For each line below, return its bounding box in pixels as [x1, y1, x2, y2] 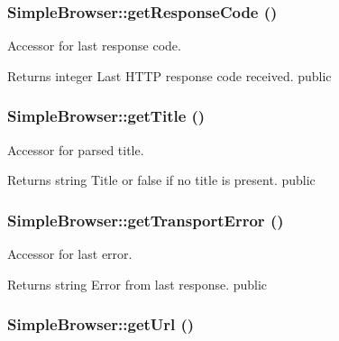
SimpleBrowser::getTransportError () [7, 208, 284, 231]
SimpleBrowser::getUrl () [7, 313, 195, 336]
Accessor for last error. [7, 244, 133, 263]
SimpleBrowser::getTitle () [7, 105, 206, 127]
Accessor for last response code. [7, 36, 181, 55]
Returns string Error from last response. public [7, 274, 268, 293]
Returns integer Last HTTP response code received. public [7, 66, 332, 85]
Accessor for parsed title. [7, 140, 144, 159]
